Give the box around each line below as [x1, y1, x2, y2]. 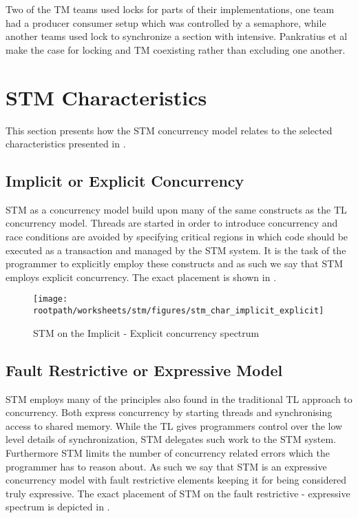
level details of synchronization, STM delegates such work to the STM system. [6, 432, 337, 446]
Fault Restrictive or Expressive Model [6, 359, 283, 380]
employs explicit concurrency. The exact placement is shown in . [6, 269, 277, 284]
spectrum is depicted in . [6, 499, 110, 514]
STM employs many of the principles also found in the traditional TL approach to [6, 391, 352, 406]
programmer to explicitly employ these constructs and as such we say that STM [6, 256, 344, 271]
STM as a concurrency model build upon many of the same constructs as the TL [6, 202, 347, 216]
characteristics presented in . [6, 136, 126, 151]
